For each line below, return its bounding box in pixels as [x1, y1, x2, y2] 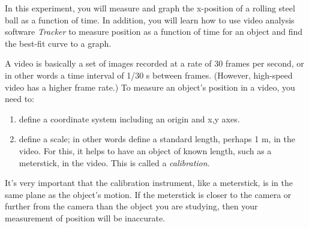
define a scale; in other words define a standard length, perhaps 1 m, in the [19, 133, 295, 145]
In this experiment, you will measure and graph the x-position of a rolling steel [5, 2, 295, 14]
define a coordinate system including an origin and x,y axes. [19, 112, 240, 125]
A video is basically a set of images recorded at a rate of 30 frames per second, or [5, 57, 304, 70]
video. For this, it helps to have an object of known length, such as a [19, 144, 272, 157]
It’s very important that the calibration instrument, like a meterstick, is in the [5, 176, 293, 189]
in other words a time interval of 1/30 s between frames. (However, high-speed [5, 68, 293, 81]
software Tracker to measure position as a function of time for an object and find [5, 25, 303, 38]
